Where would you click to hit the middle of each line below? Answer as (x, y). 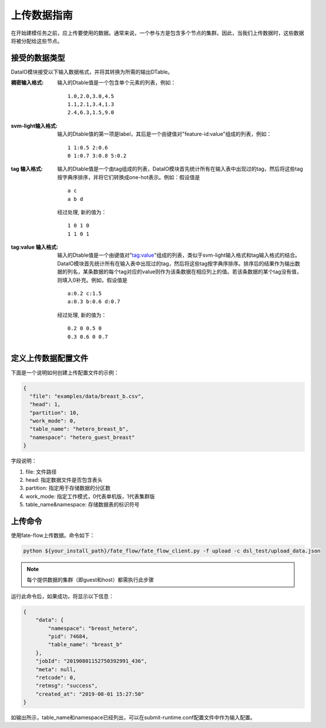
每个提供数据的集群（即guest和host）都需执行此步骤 (90, 580)
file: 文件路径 (41, 472)
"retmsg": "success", (67, 686)
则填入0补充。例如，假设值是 (92, 280)
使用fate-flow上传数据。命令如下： (53, 535)
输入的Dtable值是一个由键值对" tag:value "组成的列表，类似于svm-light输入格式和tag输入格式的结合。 (179, 255)
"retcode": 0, (56, 677)
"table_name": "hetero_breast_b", (79, 429)
